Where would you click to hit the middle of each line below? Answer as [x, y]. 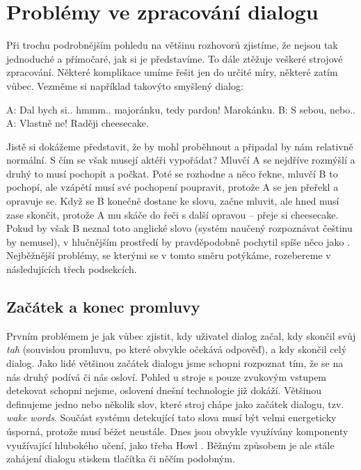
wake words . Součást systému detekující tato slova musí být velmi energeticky [171, 417]
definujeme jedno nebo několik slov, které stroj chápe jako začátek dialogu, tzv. [175, 404]
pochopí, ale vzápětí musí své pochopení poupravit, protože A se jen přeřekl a [173, 187]
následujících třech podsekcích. [72, 269]
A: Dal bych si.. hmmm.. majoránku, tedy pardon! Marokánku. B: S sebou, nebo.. [181, 109]
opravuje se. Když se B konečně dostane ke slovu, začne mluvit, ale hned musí [173, 201]
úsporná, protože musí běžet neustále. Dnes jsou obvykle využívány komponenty [177, 431]
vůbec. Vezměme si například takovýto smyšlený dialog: [125, 85]
